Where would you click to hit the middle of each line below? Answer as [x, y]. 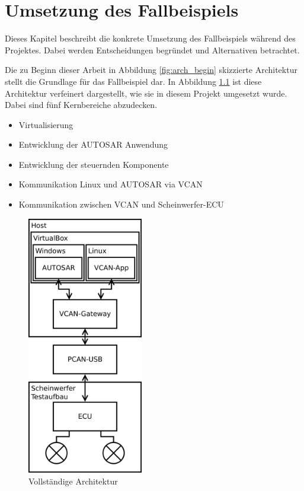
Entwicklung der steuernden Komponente [94, 164]
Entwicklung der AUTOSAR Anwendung [93, 144]
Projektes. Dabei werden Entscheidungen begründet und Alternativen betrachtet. [152, 50]
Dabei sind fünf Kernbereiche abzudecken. [81, 105]
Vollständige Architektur [73, 481]
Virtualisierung [46, 124]
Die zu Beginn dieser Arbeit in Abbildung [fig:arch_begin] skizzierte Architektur [151, 70]
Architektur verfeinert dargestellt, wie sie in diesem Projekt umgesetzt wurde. [146, 93]
